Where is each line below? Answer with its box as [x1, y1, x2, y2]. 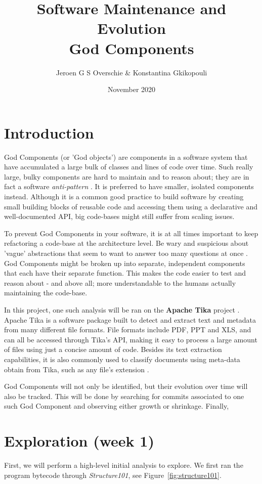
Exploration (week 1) [4, 430, 154, 451]
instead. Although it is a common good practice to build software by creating [4, 191, 244, 201]
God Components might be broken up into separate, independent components [4, 257, 245, 268]
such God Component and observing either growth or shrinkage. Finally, [4, 401, 229, 411]
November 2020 [107, 84, 156, 95]
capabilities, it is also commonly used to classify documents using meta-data [4, 354, 240, 364]
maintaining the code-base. [4, 287, 88, 298]
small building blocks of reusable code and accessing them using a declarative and [4, 201, 258, 211]
